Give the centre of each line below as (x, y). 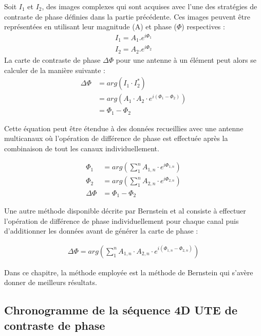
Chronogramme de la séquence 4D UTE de (121, 310)
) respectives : (203, 26)
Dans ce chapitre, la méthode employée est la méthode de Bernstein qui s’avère (129, 272)
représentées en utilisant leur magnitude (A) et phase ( (91, 26)
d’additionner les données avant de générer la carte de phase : (101, 231)
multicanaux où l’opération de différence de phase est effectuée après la (116, 138)
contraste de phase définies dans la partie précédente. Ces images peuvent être (127, 16)
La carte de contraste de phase (52, 59)
